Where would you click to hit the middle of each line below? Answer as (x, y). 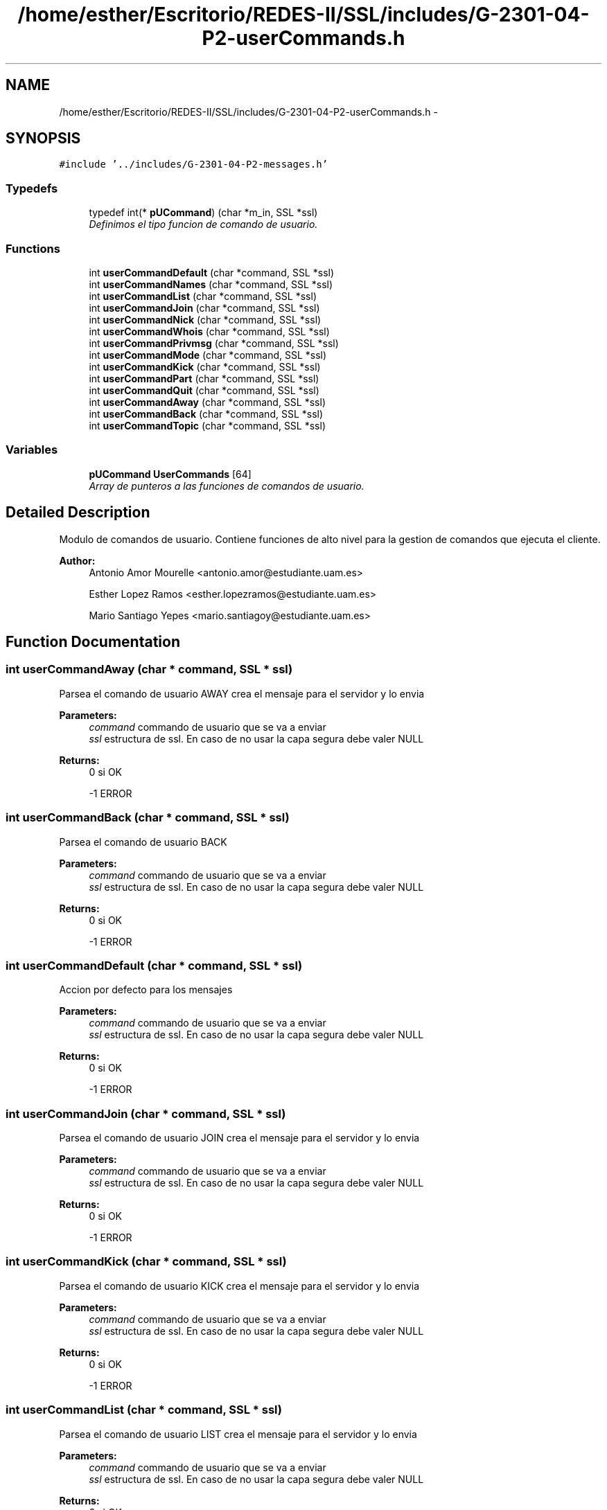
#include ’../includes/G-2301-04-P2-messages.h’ (194, 165)
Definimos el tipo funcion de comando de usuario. (203, 224)
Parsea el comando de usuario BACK (143, 842)
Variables (32, 450)
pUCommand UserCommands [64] (170, 474)
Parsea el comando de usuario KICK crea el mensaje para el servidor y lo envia (239, 1286)
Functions (33, 248)
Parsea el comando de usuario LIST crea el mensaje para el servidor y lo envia (238, 1434)
